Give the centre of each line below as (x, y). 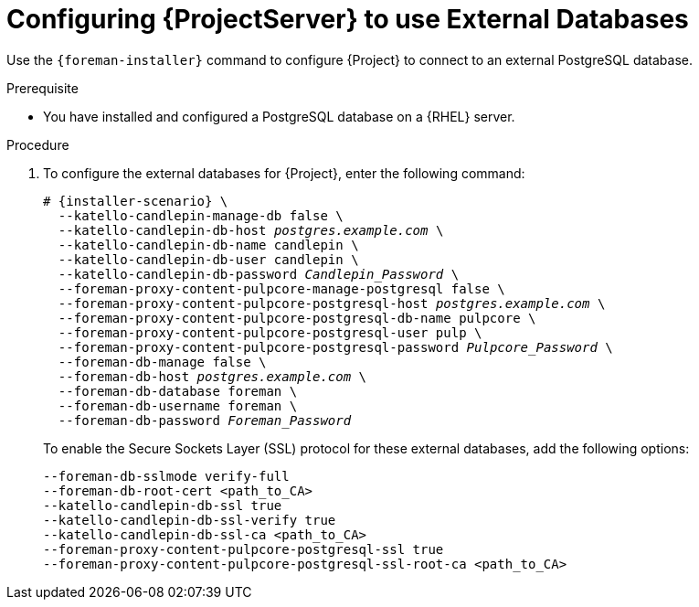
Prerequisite (42, 88)
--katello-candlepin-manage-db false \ (201, 215)
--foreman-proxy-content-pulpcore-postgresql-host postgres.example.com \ (332, 303)
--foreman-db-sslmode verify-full (166, 476)
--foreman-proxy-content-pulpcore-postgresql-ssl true (244, 549)
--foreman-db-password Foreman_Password (205, 420)
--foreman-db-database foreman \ (178, 391)
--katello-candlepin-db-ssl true (163, 505)
